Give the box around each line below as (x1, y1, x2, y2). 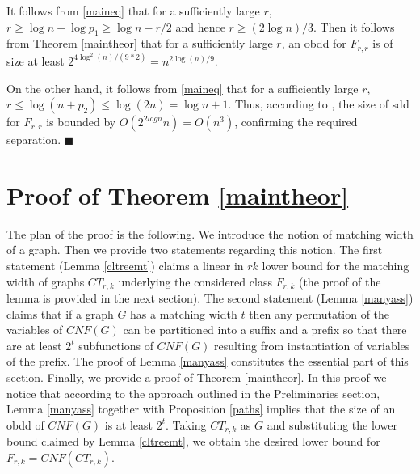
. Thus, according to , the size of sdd (228, 95, 409, 112)
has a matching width (130, 305, 237, 322)
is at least (104, 416, 153, 433)
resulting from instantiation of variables (214, 336, 410, 353)
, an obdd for (281, 35, 346, 52)
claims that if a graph (6, 305, 114, 322)
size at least (6, 52, 65, 69)
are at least (6, 336, 62, 353)
